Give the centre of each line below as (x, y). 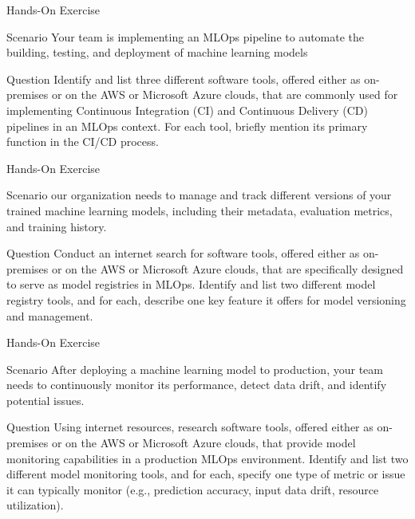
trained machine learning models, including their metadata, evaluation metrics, (200, 210)
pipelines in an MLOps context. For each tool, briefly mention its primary (187, 126)
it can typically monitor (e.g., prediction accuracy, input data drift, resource (193, 489)
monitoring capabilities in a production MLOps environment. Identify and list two (207, 458)
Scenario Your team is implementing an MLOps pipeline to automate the (186, 36)
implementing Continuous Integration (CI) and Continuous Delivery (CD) (187, 110)
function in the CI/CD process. (83, 142)
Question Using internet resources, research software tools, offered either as (190, 427)
